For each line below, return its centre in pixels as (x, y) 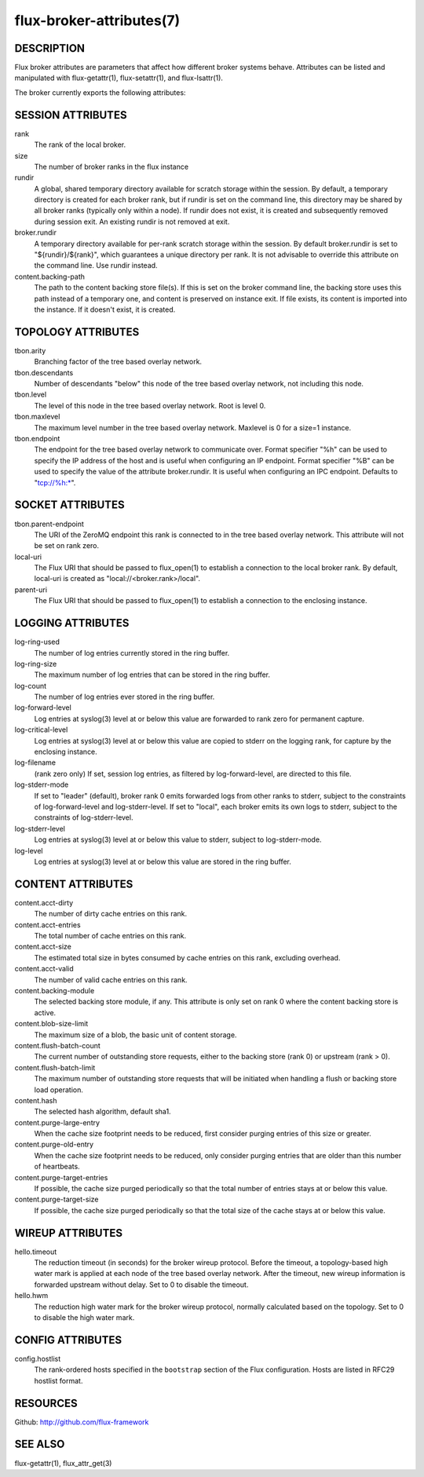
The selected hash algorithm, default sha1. (103, 1112)
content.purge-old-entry (54, 1144)
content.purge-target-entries (61, 1177)
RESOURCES (46, 1403)
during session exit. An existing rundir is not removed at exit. (132, 221)
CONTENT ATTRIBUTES (74, 884)
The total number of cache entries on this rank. (110, 936)
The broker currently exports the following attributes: (100, 92)
